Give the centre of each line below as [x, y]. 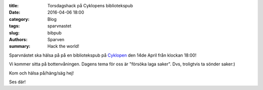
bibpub [55, 33]
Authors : [18, 39]
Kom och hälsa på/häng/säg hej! [41, 73]
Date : [15, 13]
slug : [14, 33]
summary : [20, 46]
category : [19, 19]
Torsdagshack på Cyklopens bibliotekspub [90, 6]
